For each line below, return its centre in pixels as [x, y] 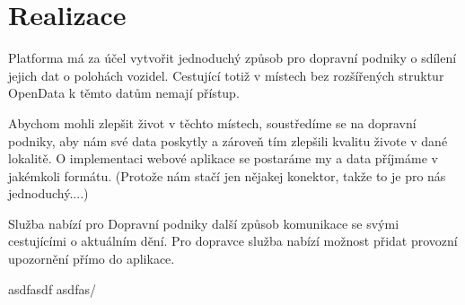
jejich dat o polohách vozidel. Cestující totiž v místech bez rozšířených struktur [226, 75]
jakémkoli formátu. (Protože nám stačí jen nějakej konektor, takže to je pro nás [227, 175]
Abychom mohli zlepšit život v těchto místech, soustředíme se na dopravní [212, 122]
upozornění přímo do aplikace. [92, 259]
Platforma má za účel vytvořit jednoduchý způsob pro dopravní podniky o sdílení [232, 58]
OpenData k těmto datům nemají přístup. [124, 93]
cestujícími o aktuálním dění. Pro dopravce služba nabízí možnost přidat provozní [233, 241]
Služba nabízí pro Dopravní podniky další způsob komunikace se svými [204, 223]
